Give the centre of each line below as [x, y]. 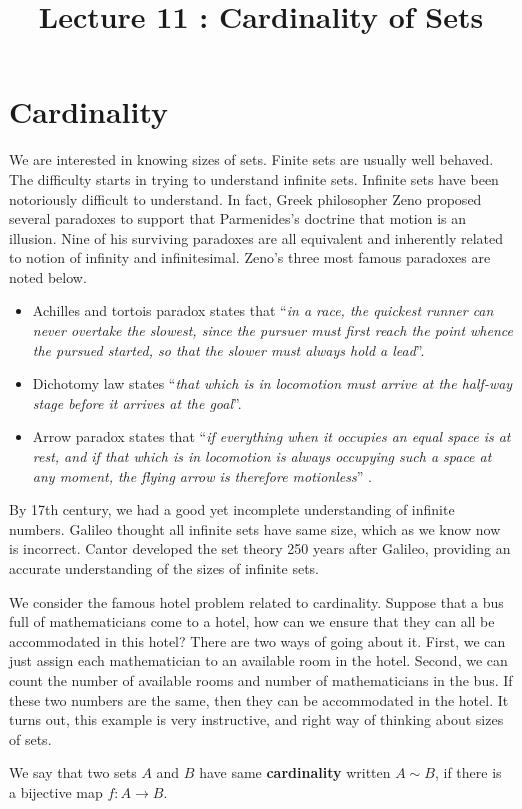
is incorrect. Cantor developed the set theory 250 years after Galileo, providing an [260, 548]
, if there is [468, 772]
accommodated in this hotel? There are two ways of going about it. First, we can [257, 640]
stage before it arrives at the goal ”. [137, 402]
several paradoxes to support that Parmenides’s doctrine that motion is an [238, 218]
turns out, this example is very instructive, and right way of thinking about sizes [256, 719]
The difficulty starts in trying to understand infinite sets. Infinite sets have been [254, 178]
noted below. [48, 276]
